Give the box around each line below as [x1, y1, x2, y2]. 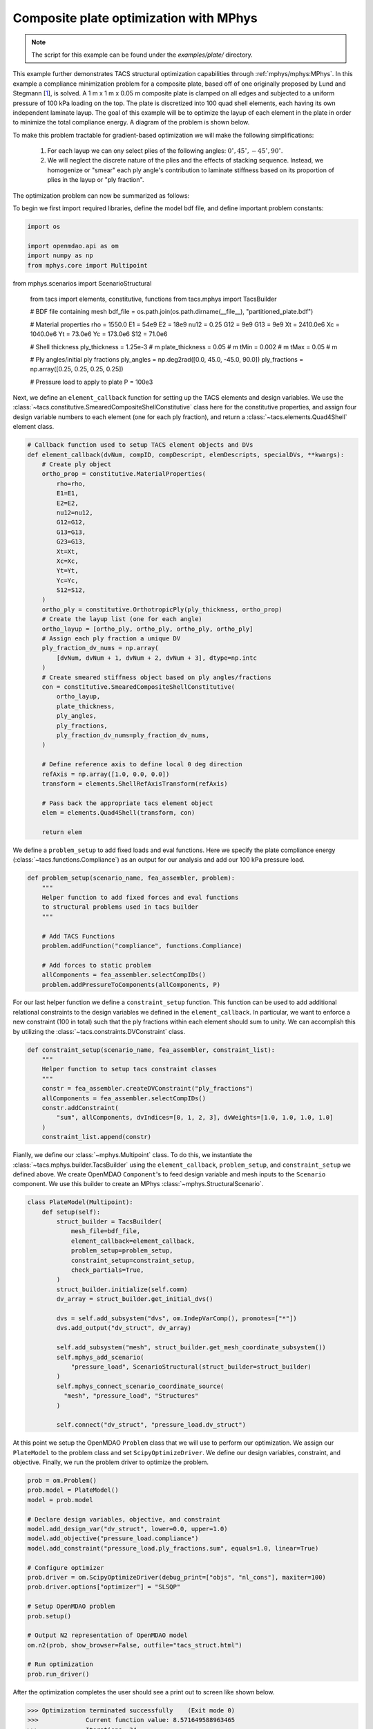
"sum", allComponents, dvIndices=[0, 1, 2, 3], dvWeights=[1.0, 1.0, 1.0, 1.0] [56, 1113, 334, 1122]
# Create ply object [41, 461, 112, 468]
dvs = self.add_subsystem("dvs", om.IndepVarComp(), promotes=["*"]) [56, 1314, 297, 1322]
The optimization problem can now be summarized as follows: [12, 191, 190, 200]
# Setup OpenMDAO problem [27, 1602, 115, 1611]
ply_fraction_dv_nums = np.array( [41, 644, 159, 652]
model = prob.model [27, 1496, 93, 1504]
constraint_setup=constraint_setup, [70, 1256, 195, 1264]
